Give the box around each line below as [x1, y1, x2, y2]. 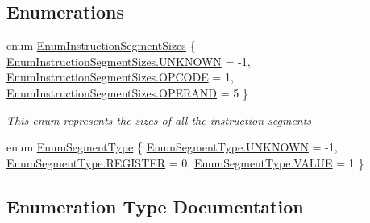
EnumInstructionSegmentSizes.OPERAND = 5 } [6, 84, 248, 101]
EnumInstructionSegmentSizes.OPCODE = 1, [6, 68, 234, 85]
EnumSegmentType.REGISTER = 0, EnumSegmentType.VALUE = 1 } [6, 154, 364, 171]
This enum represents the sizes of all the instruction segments [6, 111, 312, 128]
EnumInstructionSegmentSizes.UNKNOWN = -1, [6, 52, 251, 69]
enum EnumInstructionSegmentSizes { [6, 37, 196, 54]
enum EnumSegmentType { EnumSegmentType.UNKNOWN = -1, [6, 138, 338, 155]
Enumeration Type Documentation [6, 193, 304, 218]
